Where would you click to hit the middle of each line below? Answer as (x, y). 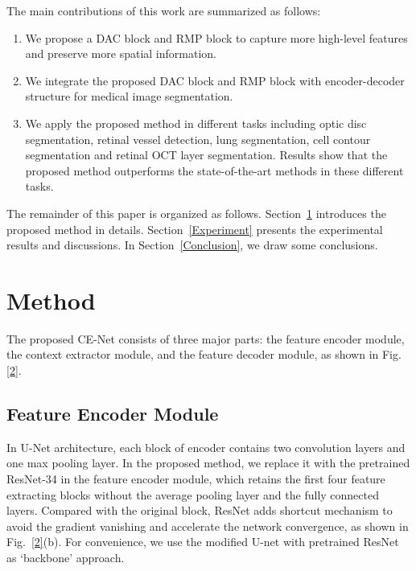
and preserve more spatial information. (121, 53)
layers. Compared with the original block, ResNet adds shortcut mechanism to (200, 510)
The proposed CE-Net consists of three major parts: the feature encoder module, (206, 338)
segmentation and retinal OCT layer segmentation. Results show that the (206, 155)
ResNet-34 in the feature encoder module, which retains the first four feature (196, 479)
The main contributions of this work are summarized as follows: (164, 10)
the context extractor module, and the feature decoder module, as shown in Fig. (204, 354)
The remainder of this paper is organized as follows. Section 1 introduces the (196, 213)
